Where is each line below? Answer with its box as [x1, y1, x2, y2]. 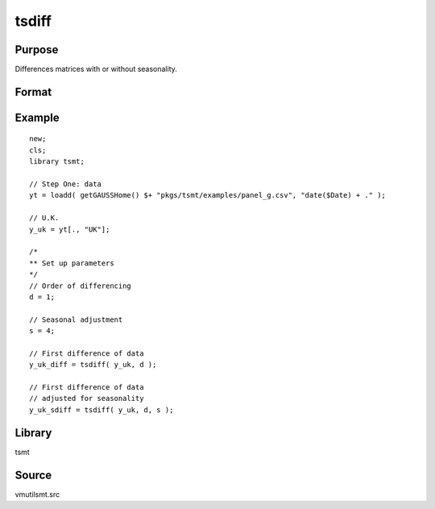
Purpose [14, 43, 59, 56]
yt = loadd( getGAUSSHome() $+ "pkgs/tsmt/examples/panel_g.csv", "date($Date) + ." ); [29, 190, 387, 200]
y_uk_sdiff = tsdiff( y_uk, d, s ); [29, 405, 174, 415]
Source [14, 468, 52, 482]
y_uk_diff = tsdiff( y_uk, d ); [29, 360, 157, 369]
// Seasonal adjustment [29, 315, 123, 324]
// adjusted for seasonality [29, 394, 144, 403]
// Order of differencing [29, 281, 132, 290]
